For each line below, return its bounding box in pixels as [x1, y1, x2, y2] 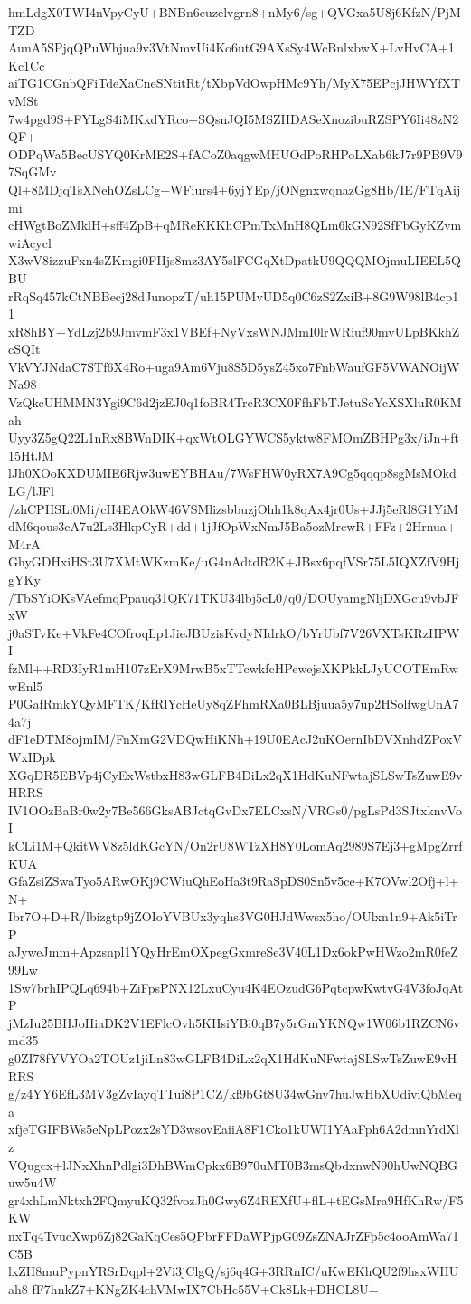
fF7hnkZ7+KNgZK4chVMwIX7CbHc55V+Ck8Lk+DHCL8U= [32, 1279, 379, 1298]
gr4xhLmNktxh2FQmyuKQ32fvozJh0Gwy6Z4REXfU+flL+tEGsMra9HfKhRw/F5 [8, 1190, 464, 1209]
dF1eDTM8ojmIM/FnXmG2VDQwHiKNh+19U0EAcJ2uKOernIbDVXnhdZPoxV [8, 729, 462, 748]
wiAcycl [8, 233, 52, 252]
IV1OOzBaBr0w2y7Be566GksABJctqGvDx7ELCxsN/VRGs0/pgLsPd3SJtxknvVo [8, 800, 462, 819]
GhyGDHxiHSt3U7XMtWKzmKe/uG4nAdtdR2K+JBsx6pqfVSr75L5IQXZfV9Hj [8, 552, 460, 571]
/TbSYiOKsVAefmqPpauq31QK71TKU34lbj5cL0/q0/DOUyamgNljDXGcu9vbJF [8, 587, 459, 606]
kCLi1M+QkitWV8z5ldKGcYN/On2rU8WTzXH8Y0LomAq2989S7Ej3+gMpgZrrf [8, 835, 463, 854]
